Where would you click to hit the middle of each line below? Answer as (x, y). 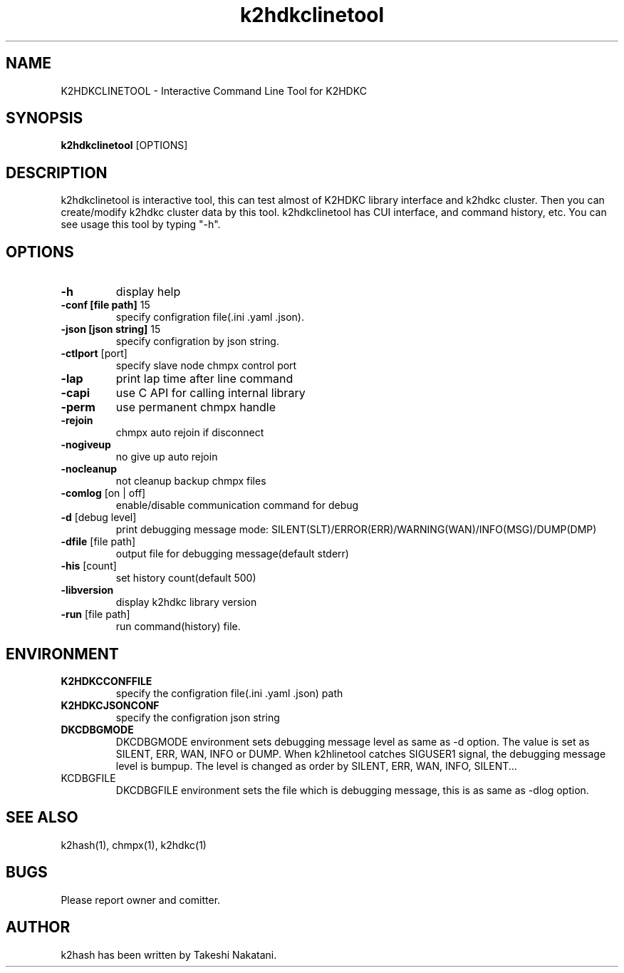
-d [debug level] (99, 518)
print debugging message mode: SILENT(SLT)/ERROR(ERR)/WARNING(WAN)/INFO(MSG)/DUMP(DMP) (356, 530)
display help (148, 292)
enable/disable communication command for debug (237, 505)
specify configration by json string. (197, 341)
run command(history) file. (178, 627)
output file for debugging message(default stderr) (232, 554)
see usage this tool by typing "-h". (141, 225)
